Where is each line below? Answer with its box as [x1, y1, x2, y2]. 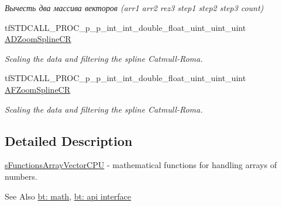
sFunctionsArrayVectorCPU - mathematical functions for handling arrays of [5, 159, 277, 171]
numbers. [5, 170, 37, 182]
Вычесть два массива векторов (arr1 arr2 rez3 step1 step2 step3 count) [5, 2, 264, 13]
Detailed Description [5, 131, 133, 149]
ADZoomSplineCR [5, 33, 71, 45]
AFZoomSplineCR [5, 83, 71, 95]
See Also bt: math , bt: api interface [5, 190, 131, 202]
